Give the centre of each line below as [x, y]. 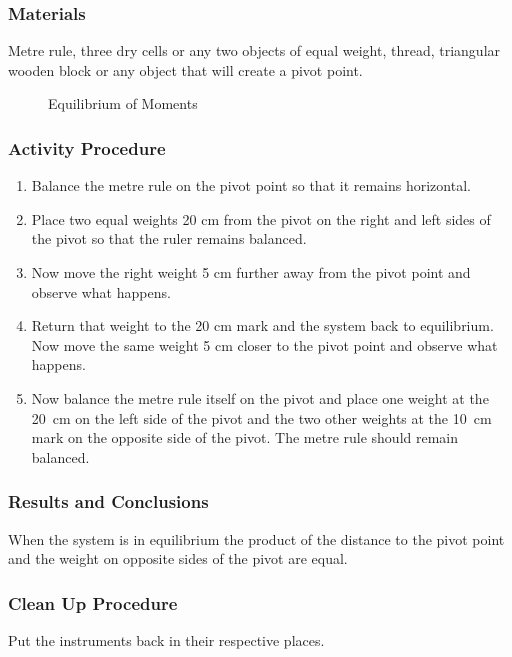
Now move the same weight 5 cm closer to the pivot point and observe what [264, 344]
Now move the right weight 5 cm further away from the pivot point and [251, 272]
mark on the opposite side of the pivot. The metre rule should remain [245, 437]
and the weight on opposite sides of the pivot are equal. [178, 558]
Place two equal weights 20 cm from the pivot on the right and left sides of [261, 218]
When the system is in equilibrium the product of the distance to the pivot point [256, 538]
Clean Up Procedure [93, 602]
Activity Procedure [87, 147]
